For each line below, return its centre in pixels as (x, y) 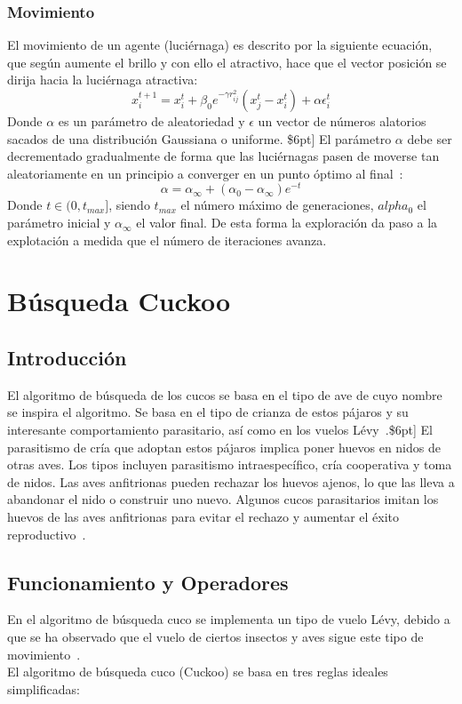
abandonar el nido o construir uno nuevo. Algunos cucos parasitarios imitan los (223, 499)
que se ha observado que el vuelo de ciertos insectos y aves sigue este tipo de (215, 636)
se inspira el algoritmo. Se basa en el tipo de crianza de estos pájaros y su (208, 412)
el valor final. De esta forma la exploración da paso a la (287, 223)
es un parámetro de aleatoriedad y (151, 121)
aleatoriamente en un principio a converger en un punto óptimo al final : (205, 173)
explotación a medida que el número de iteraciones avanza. (167, 240)
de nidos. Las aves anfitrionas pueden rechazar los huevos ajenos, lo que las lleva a (231, 481)
